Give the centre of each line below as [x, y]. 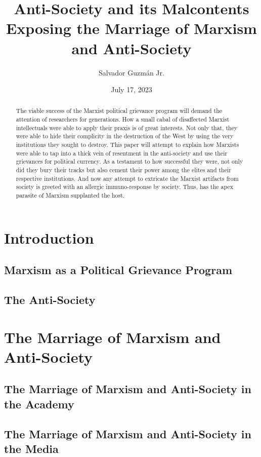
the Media [31, 448]
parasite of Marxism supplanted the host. [70, 195]
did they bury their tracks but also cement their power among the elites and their [123, 170]
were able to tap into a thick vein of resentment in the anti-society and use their [122, 153]
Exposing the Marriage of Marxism [132, 28]
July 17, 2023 [132, 89]
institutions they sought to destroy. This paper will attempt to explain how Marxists [127, 145]
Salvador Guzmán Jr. [132, 72]
